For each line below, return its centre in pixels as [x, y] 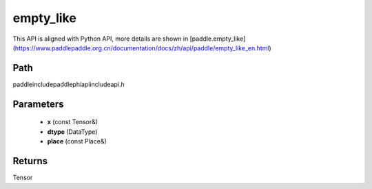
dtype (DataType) [72, 132]
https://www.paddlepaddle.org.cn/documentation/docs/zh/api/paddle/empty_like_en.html [142, 48]
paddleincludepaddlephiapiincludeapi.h [69, 84]
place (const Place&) [77, 141]
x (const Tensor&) [73, 122]
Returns [30, 161]
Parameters [38, 104]
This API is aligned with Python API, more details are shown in [101, 39]
